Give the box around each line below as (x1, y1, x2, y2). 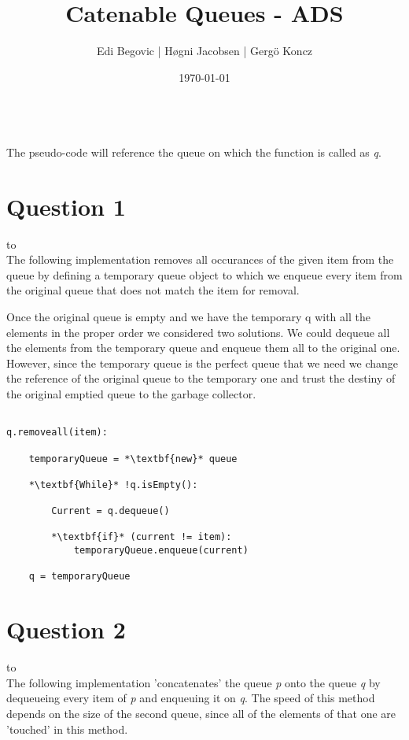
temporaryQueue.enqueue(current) (73, 545, 249, 557)
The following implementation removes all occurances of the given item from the (6, 251, 394, 268)
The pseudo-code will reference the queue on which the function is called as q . (6, 143, 381, 160)
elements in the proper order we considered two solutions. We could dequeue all (6, 324, 390, 340)
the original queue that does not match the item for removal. (6, 282, 300, 298)
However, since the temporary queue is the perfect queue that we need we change (6, 354, 399, 371)
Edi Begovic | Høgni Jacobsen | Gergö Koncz (96, 43, 313, 59)
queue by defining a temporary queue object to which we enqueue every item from (6, 266, 403, 283)
